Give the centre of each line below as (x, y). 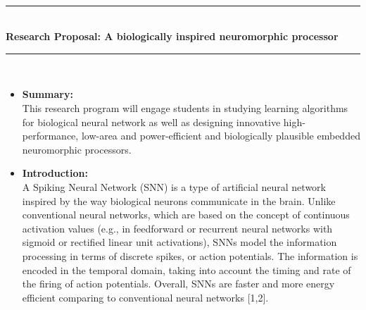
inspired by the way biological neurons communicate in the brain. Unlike (179, 200)
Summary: (48, 94)
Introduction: (55, 173)
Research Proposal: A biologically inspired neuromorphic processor (172, 36)
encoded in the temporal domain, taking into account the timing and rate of (187, 269)
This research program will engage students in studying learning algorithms (185, 107)
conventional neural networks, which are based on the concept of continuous (186, 215)
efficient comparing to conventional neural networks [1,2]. (145, 297)
